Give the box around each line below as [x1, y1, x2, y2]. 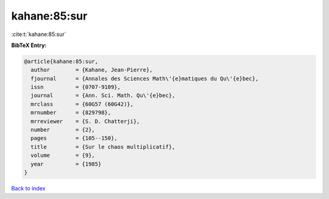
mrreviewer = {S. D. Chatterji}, [30, 118, 140, 125]
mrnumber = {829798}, [30, 109, 111, 116]
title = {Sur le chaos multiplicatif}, [30, 143, 175, 150]
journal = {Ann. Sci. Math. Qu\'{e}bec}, [30, 92, 175, 99]
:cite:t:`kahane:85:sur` [11, 31, 66, 38]
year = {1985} [30, 161, 102, 167]
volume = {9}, [30, 152, 96, 159]
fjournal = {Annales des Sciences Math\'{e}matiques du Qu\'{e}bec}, [30, 75, 259, 82]
